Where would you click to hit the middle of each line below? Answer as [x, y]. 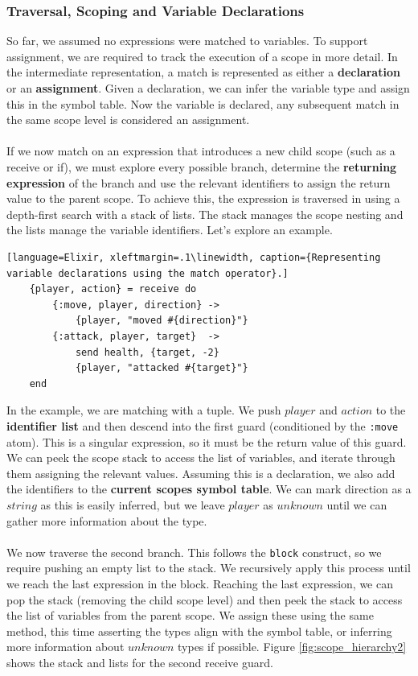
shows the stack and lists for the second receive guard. [140, 662]
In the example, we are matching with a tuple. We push [144, 410]
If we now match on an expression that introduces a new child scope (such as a [201, 151]
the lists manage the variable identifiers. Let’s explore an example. [170, 230]
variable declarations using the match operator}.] [148, 273]
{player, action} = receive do [113, 289]
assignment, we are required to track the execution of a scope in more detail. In [202, 56]
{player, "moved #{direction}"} [162, 321]
